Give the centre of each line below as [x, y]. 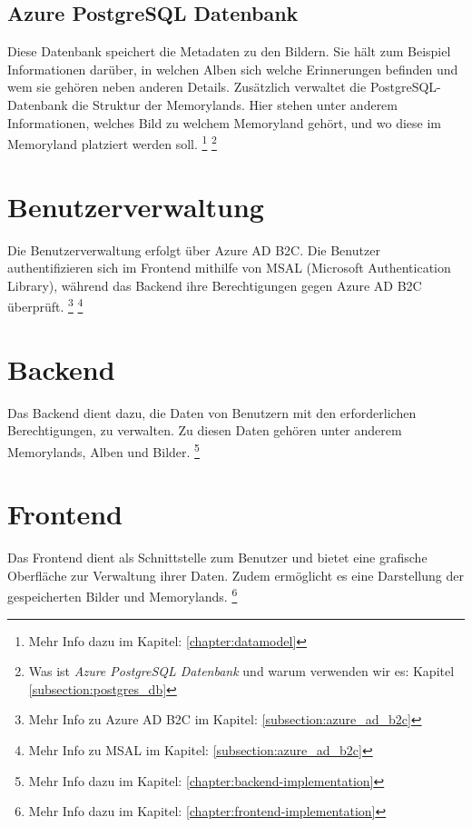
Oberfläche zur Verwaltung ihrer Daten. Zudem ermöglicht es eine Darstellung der [236, 575]
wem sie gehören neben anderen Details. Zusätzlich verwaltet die [187, 87]
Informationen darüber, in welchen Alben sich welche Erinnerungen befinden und [233, 69]
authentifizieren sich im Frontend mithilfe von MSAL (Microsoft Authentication [229, 268]
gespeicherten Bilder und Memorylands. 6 [123, 595]
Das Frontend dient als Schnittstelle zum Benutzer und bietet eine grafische [217, 558]
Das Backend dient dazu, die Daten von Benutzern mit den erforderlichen [212, 412]
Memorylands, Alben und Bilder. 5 [103, 450]
